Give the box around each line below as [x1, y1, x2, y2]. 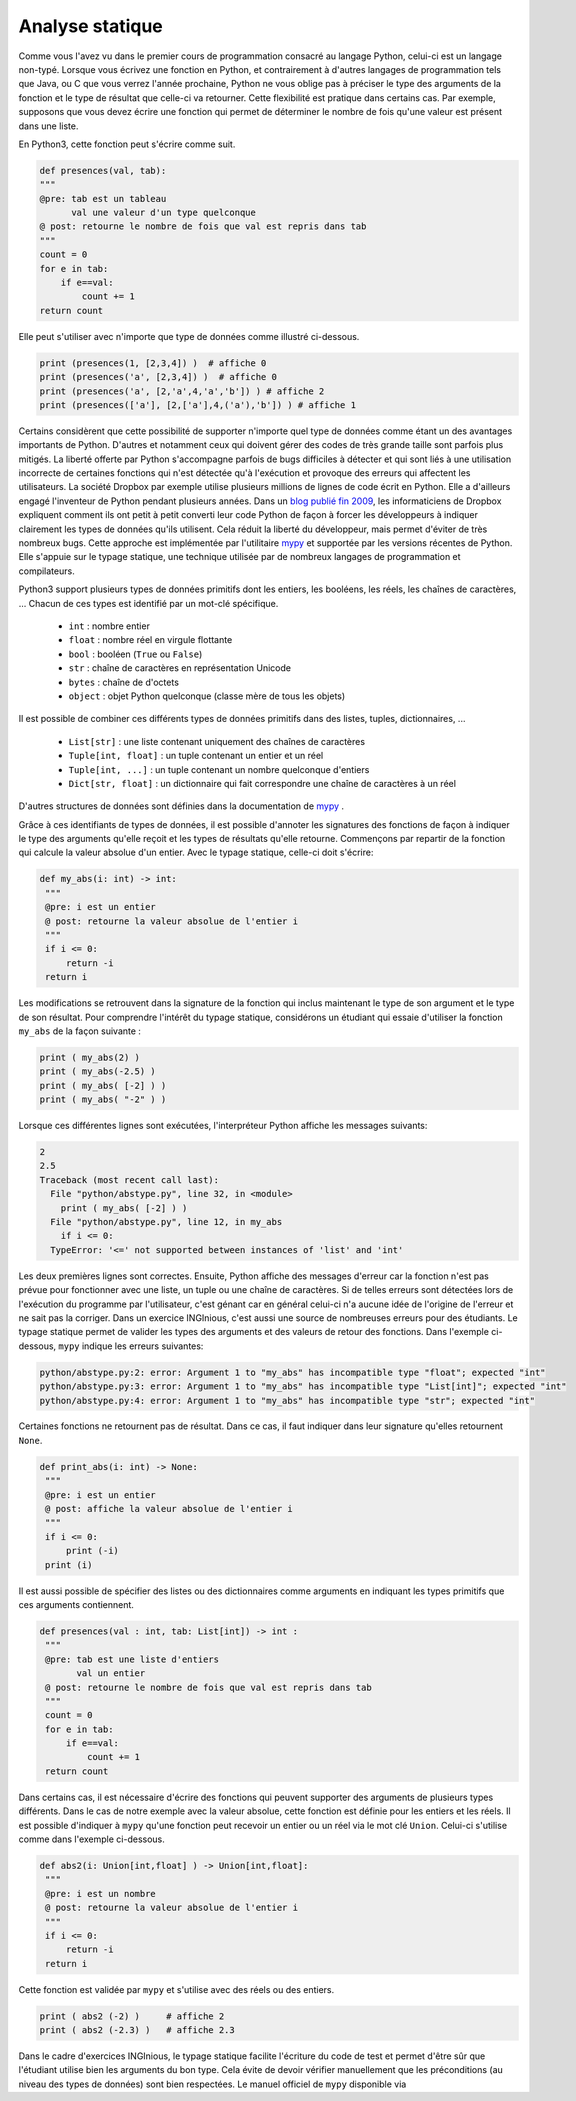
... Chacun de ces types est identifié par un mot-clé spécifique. [18, 597, 279, 609]
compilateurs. [18, 565, 75, 577]
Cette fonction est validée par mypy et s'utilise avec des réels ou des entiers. [18, 1983, 335, 1995]
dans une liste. [18, 120, 79, 132]
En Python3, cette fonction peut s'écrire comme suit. [18, 138, 236, 150]
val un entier [76, 1668, 146, 1679]
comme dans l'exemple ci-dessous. [18, 1833, 165, 1845]
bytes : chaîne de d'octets [68, 676, 180, 688]
